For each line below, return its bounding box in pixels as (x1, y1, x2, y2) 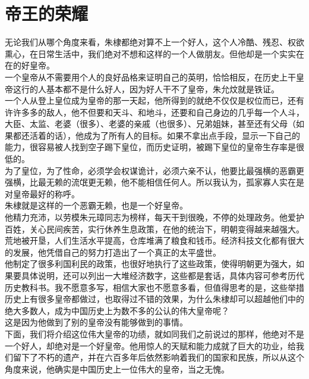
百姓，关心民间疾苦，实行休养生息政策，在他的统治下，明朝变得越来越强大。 (5, 222, 304, 235)
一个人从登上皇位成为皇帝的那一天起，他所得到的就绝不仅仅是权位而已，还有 (5, 94, 304, 107)
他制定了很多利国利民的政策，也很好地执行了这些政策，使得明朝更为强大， (5, 257, 296, 270)
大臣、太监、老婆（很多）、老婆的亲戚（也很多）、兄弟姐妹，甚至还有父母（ (5, 117, 296, 130)
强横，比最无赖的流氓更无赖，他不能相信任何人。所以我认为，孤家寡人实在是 (5, 176, 304, 188)
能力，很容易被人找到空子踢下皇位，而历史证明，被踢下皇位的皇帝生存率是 (5, 141, 296, 153)
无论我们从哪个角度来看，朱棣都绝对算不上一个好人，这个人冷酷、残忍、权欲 (5, 36, 304, 48)
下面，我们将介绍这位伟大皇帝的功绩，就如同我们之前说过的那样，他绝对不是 (5, 327, 304, 340)
